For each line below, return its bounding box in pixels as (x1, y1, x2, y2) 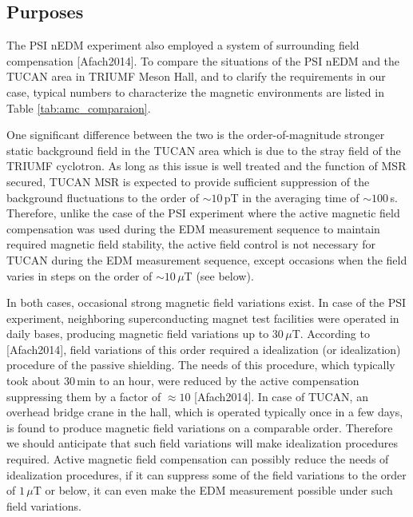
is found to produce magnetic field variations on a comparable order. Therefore (6, 419, 393, 435)
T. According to (292, 325, 370, 342)
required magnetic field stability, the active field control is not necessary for (6, 236, 376, 253)
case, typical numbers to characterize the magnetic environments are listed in (6, 83, 384, 100)
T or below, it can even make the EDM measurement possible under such (33, 482, 393, 499)
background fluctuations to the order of (6, 189, 199, 205)
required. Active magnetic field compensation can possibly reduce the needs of (6, 451, 389, 467)
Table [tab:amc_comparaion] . (6, 99, 151, 116)
